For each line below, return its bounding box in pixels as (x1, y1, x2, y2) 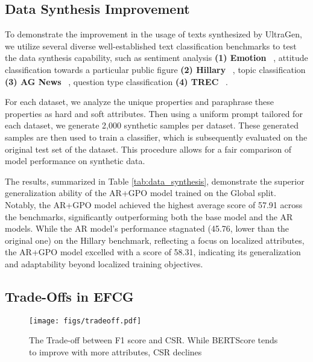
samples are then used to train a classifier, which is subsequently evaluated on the (5, 130, 308, 143)
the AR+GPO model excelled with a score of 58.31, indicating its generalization (5, 246, 301, 258)
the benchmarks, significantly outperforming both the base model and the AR (5, 210, 293, 223)
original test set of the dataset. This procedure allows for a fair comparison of (5, 142, 292, 155)
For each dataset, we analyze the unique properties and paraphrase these (5, 95, 274, 108)
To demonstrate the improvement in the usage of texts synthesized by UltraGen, (5, 28, 302, 40)
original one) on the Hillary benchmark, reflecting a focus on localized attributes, (5, 233, 305, 246)
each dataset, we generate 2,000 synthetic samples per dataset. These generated (5, 119, 299, 132)
